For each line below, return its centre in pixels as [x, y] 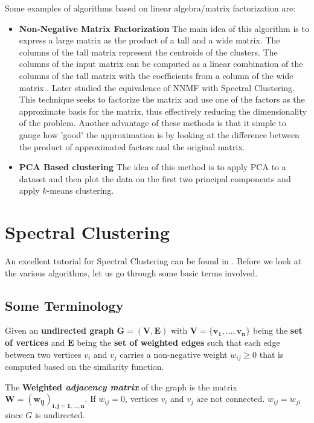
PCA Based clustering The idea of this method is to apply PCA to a [152, 167]
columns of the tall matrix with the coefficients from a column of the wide [156, 75]
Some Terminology [64, 305]
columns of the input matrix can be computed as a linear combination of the [161, 64]
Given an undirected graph [59, 330]
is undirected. [60, 415]
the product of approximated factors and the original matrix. [132, 146]
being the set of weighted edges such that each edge [178, 342]
